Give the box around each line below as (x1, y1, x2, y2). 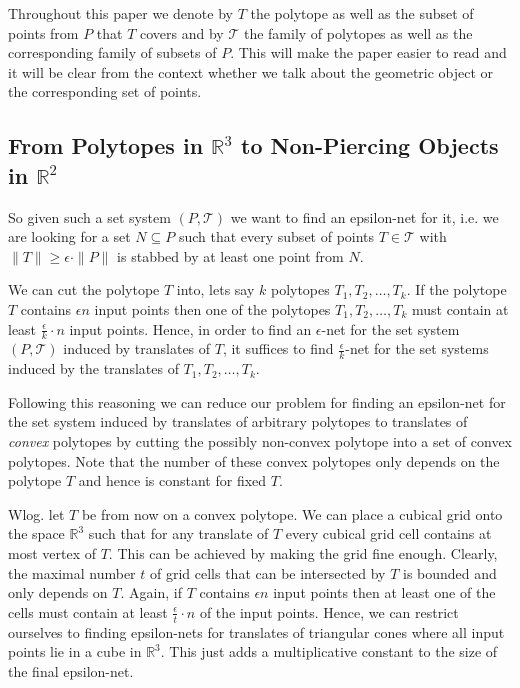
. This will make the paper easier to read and (230, 42, 507, 63)
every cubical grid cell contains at (285, 523, 492, 544)
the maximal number (8, 562, 136, 583)
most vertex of (8, 542, 96, 563)
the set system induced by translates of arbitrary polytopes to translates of (8, 411, 468, 432)
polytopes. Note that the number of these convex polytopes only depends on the (8, 450, 500, 471)
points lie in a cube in (8, 641, 142, 662)
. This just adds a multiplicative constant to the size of (160, 641, 498, 662)
